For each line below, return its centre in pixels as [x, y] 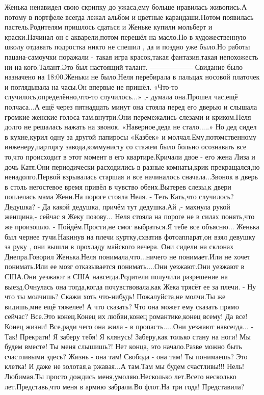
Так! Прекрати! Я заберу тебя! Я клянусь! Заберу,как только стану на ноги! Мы [128, 336]
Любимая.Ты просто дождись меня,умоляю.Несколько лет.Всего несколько [121, 376]
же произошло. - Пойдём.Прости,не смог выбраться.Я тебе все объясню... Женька [132, 227]
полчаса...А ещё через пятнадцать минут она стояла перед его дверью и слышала [131, 106]
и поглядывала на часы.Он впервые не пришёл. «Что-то [91, 86]
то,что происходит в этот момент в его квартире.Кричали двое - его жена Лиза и [130, 156]
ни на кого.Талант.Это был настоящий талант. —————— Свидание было [124, 67]
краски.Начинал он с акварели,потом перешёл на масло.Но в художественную [125, 36]
